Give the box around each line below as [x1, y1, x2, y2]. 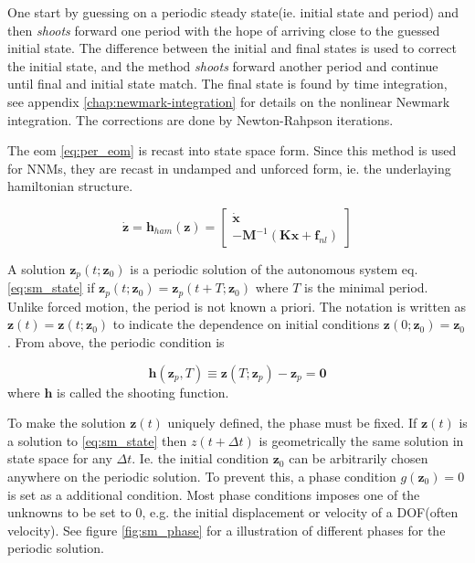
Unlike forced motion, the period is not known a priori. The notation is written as [7, 296, 467, 315]
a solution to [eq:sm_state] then [7, 430, 187, 450]
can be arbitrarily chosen [289, 449, 428, 468]
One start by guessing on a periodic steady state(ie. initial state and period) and [7, 3, 459, 21]
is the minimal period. [304, 278, 428, 297]
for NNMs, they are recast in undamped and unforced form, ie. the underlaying [7, 158, 451, 177]
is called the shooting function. [57, 382, 229, 401]
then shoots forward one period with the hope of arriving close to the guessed [7, 20, 440, 39]
